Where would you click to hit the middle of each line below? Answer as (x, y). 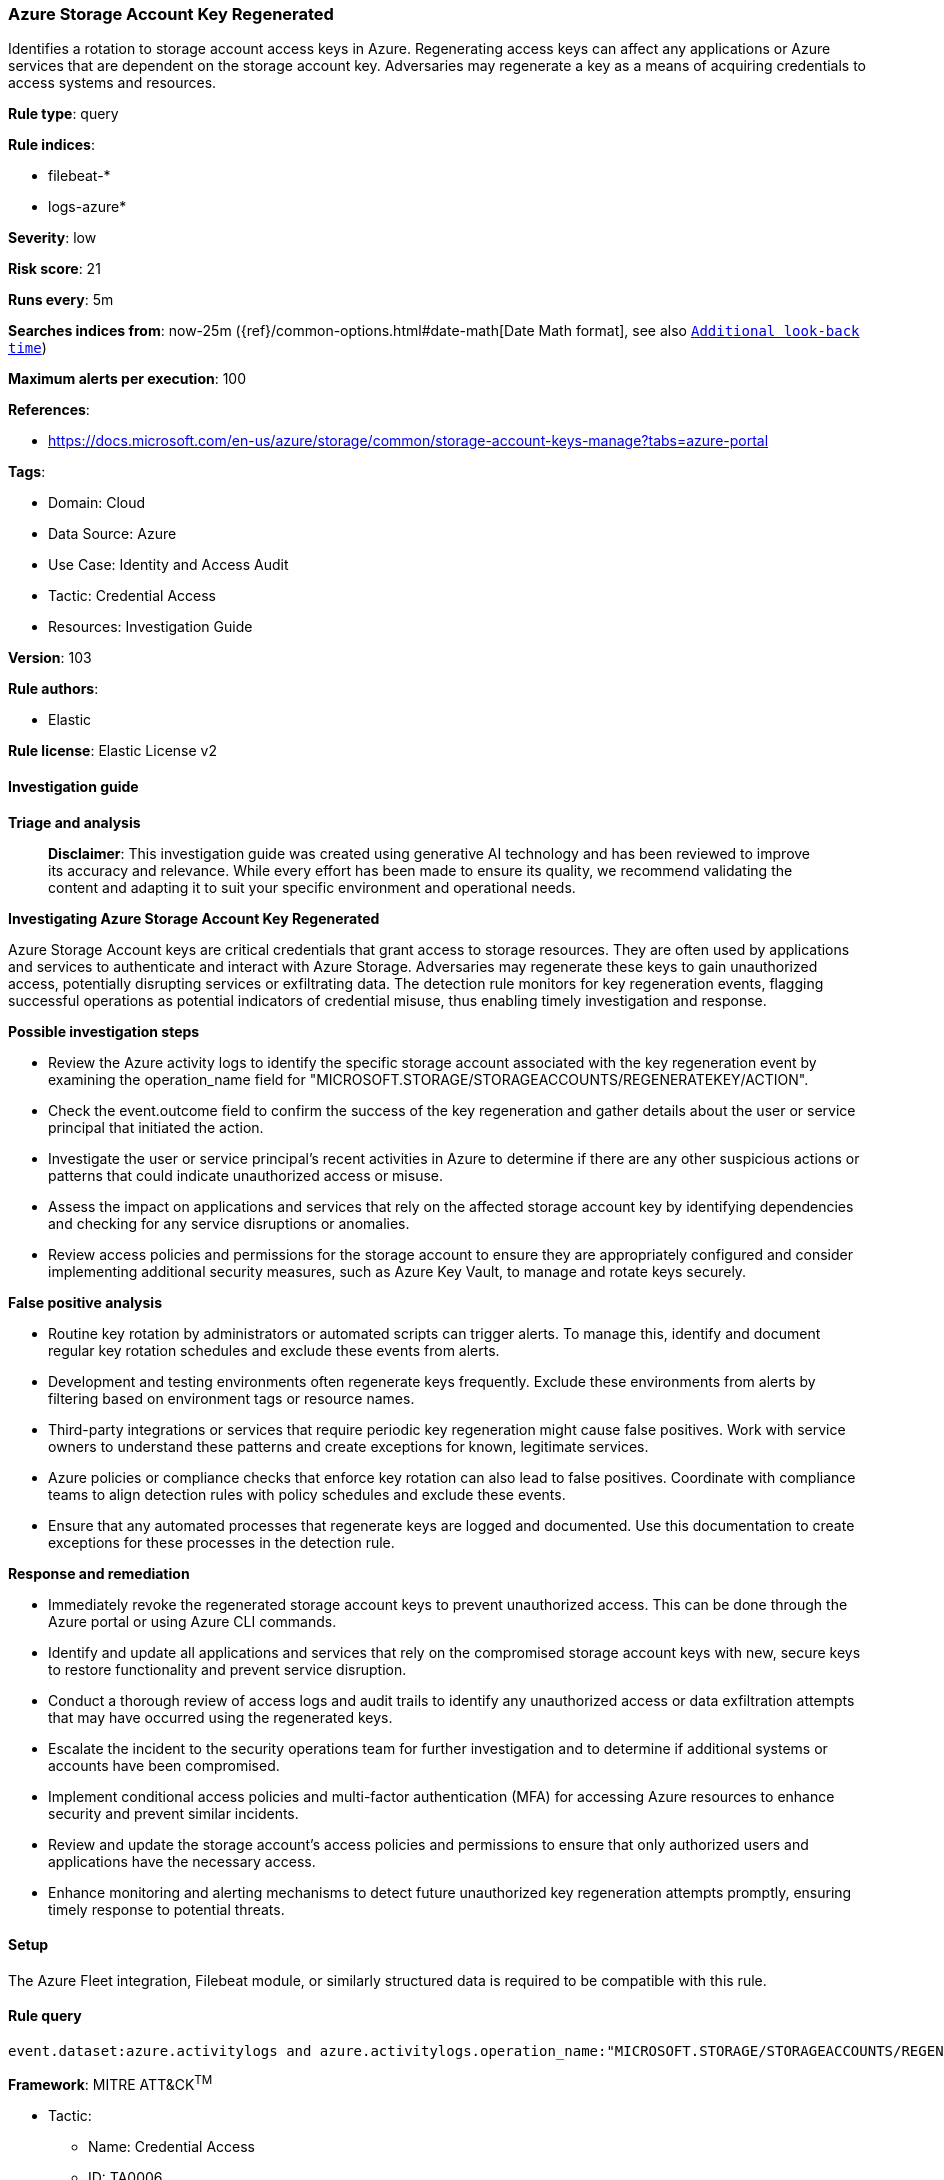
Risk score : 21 (54, 269)
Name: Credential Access (171, 2146)
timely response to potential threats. (166, 1909)
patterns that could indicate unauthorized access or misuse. (246, 1175)
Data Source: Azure (112, 534)
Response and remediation (99, 1573)
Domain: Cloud (97, 503)
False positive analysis (85, 1302)
